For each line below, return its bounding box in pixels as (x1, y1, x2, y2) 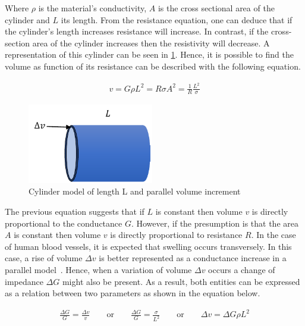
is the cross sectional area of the (158, 2, 275, 14)
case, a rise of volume (5, 252, 83, 264)
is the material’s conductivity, (38, 2, 147, 14)
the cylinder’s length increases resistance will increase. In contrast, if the (5, 25, 269, 37)
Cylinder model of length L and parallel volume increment (29, 185, 241, 198)
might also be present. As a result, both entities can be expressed (62, 275, 300, 287)
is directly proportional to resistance (110, 228, 243, 241)
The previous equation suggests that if (5, 205, 144, 218)
